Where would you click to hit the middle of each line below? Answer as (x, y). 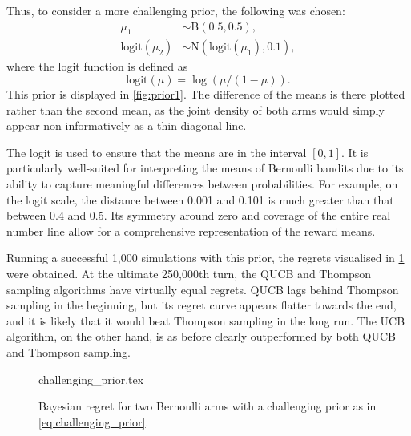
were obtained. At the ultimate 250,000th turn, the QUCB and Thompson (189, 273)
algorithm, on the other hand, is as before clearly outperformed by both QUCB (201, 336)
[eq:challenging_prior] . (94, 421)
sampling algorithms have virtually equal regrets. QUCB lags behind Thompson (203, 289)
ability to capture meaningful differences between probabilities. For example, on (202, 184)
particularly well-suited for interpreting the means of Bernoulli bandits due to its (205, 168)
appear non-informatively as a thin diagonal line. (127, 125)
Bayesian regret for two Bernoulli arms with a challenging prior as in (208, 406)
